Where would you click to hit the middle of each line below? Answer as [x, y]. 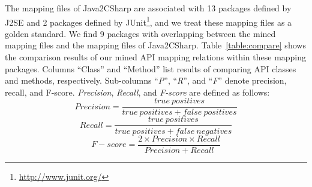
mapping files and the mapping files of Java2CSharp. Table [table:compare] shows [155, 45]
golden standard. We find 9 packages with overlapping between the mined [140, 33]
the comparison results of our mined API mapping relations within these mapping [156, 57]
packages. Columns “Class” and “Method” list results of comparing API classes [151, 68]
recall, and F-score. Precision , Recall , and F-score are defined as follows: [137, 92]
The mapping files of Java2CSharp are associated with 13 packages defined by [148, 8]
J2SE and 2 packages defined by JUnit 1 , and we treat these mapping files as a [148, 21]
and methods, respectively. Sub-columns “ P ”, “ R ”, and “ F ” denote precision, [146, 80]
